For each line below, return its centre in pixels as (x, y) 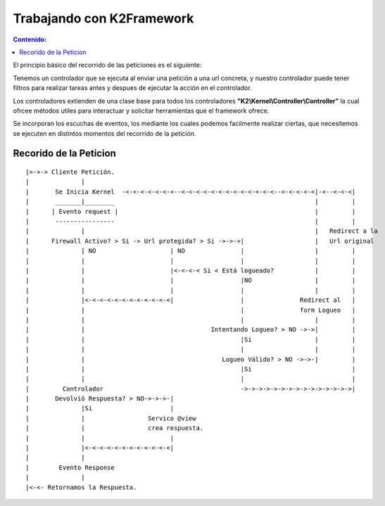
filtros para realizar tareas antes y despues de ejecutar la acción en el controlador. (132, 88)
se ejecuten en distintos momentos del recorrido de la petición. (105, 133)
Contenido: (30, 39)
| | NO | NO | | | (191, 251)
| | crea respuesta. (115, 428)
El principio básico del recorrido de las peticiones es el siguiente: (107, 65)
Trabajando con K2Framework (103, 18)
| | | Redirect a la (202, 231)
